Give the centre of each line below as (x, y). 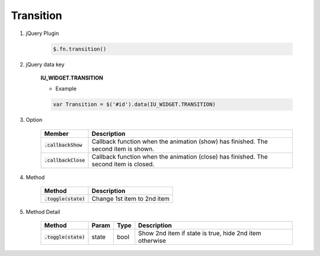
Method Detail (43, 212)
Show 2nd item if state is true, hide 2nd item (200, 233)
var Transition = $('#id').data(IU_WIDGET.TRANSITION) (134, 105)
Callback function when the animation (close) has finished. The (180, 156)
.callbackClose (65, 160)
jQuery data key (45, 64)
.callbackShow (63, 145)
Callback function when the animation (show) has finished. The (180, 141)
